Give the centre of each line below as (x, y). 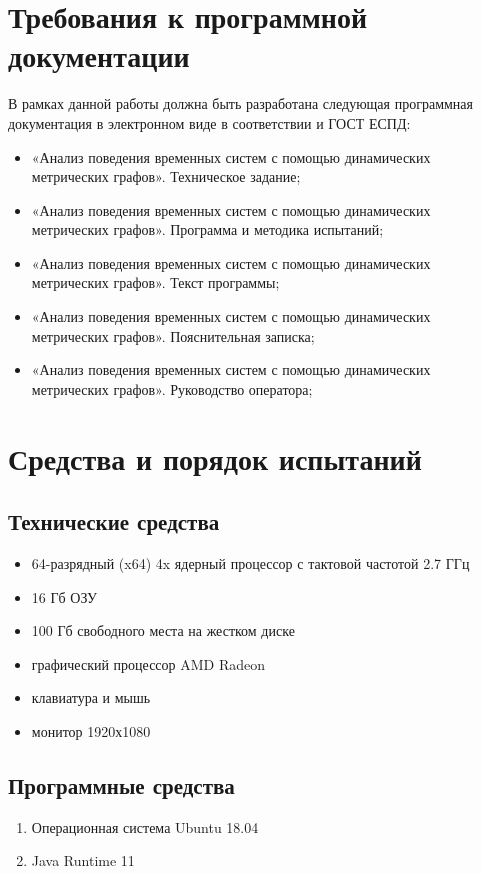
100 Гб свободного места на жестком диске (163, 630)
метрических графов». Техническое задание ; (166, 176)
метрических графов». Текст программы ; (155, 282)
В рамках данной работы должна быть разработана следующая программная (240, 103)
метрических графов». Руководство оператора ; (172, 388)
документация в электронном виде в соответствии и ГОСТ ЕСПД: (209, 122)
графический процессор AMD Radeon (148, 663)
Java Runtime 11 (83, 860)
